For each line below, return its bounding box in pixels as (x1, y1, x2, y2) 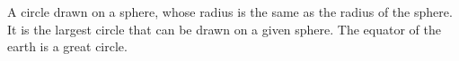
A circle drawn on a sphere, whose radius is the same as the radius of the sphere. (7, 3, 453, 20)
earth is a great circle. (7, 37, 128, 56)
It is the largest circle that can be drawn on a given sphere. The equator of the (7, 19, 441, 38)
